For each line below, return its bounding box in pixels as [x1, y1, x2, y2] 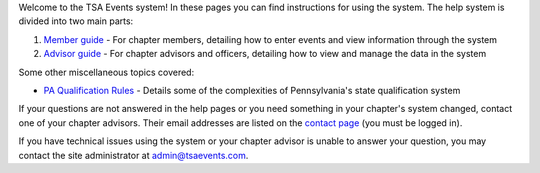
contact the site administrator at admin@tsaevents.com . [18, 149, 249, 161]
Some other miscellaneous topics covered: [18, 66, 195, 78]
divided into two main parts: [18, 15, 134, 27]
